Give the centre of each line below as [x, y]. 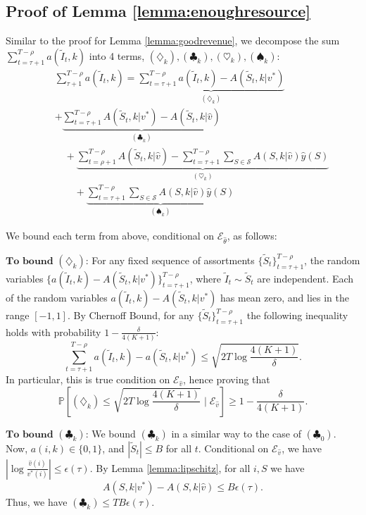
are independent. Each [305, 278]
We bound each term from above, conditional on [110, 235]
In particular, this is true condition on [88, 379]
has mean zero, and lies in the [285, 297]
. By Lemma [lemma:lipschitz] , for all [170, 467]
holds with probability [53, 331]
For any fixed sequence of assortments [173, 260]
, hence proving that [227, 379]
